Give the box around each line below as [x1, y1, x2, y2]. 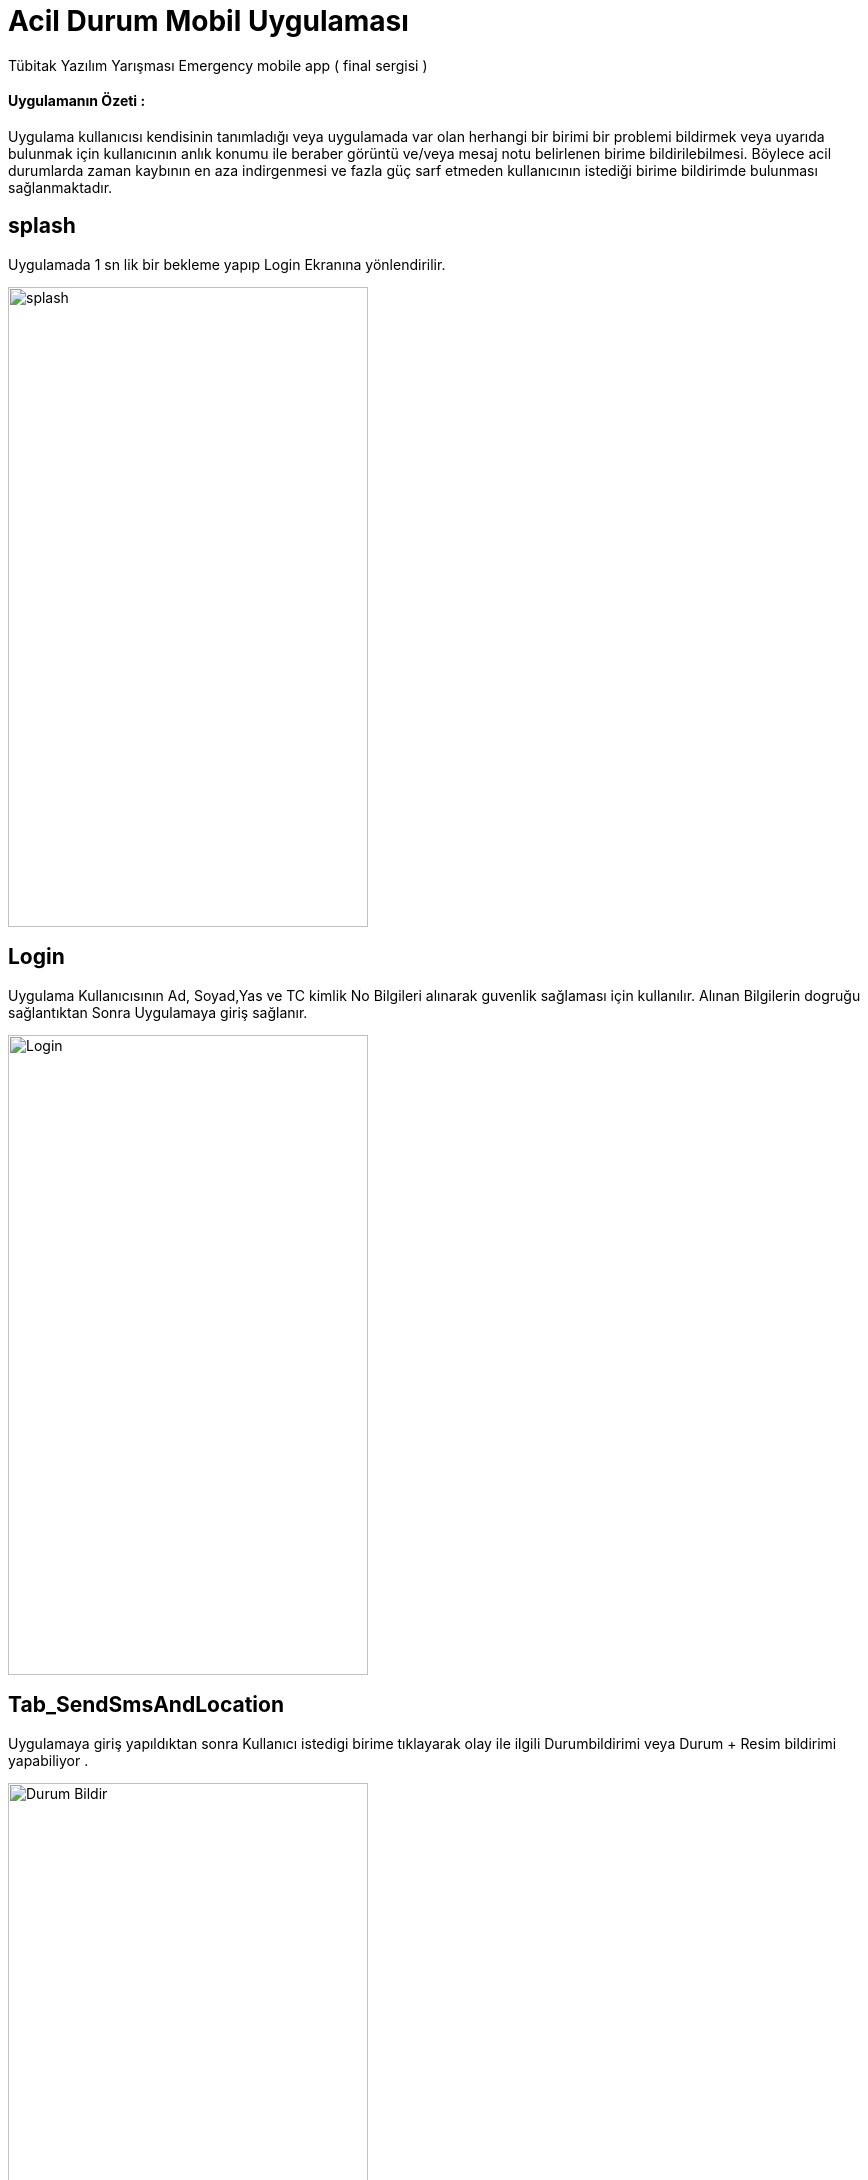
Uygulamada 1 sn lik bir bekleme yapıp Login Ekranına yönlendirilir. [8, 255, 446, 273]
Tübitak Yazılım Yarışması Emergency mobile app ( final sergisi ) [8, 56, 428, 74]
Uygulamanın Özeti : [8, 92, 146, 110]
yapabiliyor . [8, 1751, 89, 1769]
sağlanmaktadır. [8, 178, 113, 196]
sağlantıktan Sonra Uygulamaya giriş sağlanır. [8, 1003, 308, 1021]
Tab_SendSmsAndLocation [8, 1692, 284, 1718]
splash [8, 213, 76, 239]
